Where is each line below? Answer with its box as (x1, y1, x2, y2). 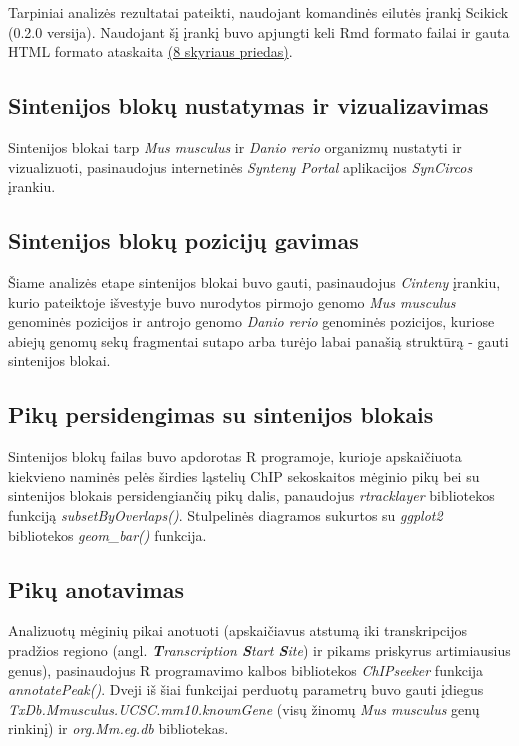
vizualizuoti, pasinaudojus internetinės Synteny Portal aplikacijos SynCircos (8, 156, 473, 177)
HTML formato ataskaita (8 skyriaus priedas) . (8, 41, 293, 62)
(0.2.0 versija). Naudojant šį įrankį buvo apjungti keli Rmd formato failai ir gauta (8, 21, 510, 42)
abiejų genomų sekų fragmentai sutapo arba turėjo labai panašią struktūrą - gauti (8, 330, 509, 351)
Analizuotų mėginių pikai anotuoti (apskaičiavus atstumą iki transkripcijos (8, 620, 468, 641)
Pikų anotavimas (8, 573, 184, 604)
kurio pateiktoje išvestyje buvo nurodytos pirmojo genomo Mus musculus (8, 291, 456, 312)
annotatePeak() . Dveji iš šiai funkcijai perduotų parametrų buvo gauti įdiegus (8, 679, 484, 700)
